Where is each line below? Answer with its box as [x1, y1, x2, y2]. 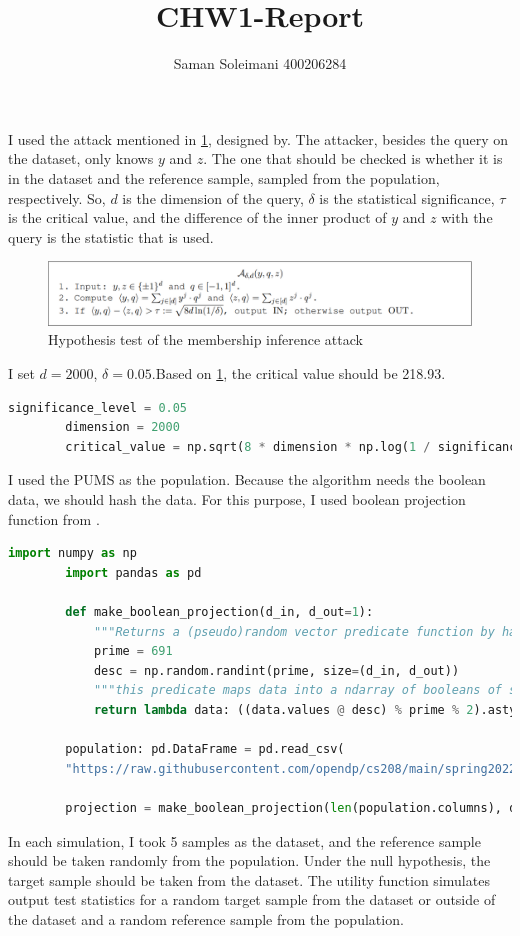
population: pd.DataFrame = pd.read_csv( [65, 742, 345, 757]
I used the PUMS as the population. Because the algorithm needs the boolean [8, 469, 486, 490]
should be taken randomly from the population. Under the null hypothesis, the [8, 850, 491, 871]
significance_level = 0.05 [8, 400, 188, 415]
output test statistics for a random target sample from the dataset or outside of [8, 889, 496, 910]
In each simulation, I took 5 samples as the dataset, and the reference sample [8, 830, 481, 851]
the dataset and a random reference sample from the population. [8, 908, 404, 929]
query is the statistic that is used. [8, 226, 214, 247]
